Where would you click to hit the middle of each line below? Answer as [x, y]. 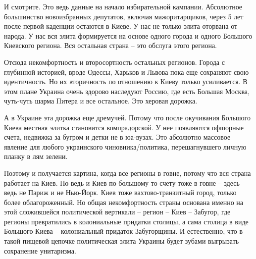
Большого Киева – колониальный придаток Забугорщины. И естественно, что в [124, 231]
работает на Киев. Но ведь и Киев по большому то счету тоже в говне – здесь [122, 182]
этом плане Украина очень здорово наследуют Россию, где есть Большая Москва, [127, 91]
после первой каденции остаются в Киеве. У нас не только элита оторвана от [121, 26]
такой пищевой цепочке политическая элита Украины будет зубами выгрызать [122, 241]
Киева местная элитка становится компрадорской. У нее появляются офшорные [124, 127]
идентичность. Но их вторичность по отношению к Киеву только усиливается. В [126, 81]
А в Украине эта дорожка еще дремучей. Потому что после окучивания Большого [127, 117]
